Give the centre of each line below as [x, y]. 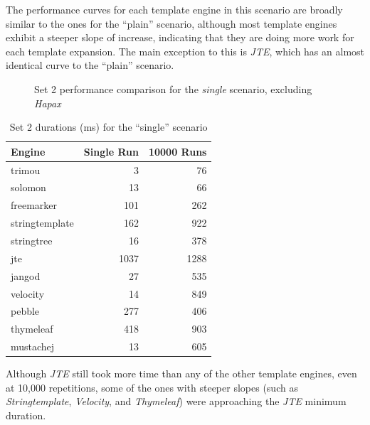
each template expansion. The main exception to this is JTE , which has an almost [185, 51]
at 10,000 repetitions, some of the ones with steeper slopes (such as [152, 387]
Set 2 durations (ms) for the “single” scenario [109, 127]
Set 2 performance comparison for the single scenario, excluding [173, 88]
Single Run [111, 151]
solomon [28, 187]
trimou [26, 170]
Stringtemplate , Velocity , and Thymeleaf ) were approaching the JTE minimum [176, 401]
